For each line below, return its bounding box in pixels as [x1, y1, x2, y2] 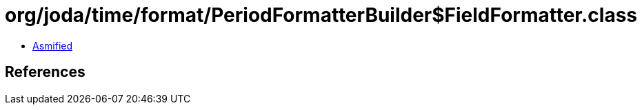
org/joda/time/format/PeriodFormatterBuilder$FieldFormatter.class [5, 3, 638, 27]
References [5, 63, 86, 81]
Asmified [32, 39, 73, 52]
